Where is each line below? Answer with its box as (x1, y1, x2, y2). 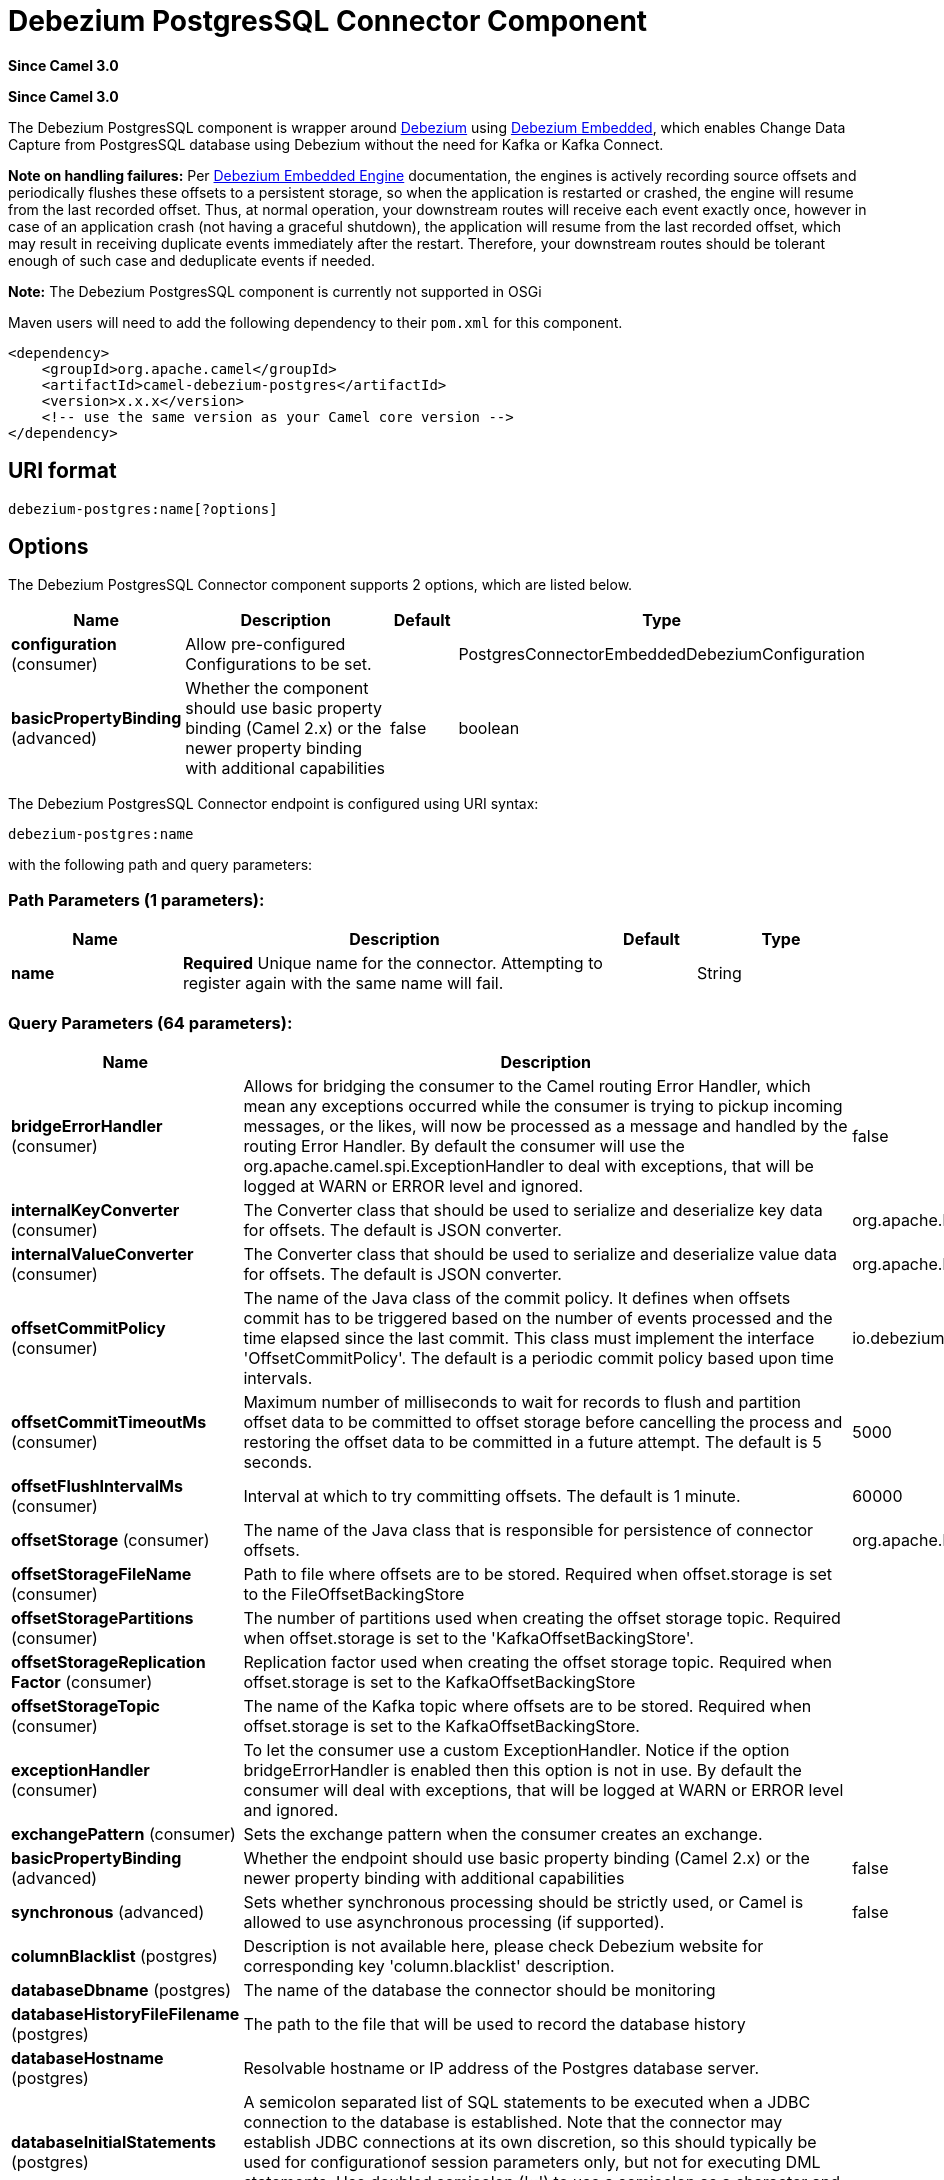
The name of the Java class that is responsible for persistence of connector (243, 1519, 814, 1540)
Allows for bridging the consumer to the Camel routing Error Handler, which (243, 1075, 811, 1096)
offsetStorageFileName (11, 1563, 192, 1584)
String (697, 963, 742, 984)
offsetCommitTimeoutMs (11, 1411, 207, 1432)
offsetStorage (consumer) (11, 1529, 210, 1550)
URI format (8, 458, 117, 484)
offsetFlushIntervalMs (11, 1475, 183, 1496)
